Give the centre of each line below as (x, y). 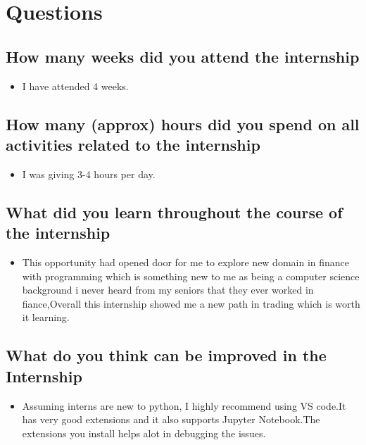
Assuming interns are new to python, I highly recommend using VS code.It (184, 405)
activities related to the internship (133, 144)
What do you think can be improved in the (166, 355)
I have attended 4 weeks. (75, 86)
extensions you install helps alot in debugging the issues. (144, 433)
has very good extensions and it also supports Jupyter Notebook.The (171, 419)
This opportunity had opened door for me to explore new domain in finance (186, 262)
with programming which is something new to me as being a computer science (191, 276)
